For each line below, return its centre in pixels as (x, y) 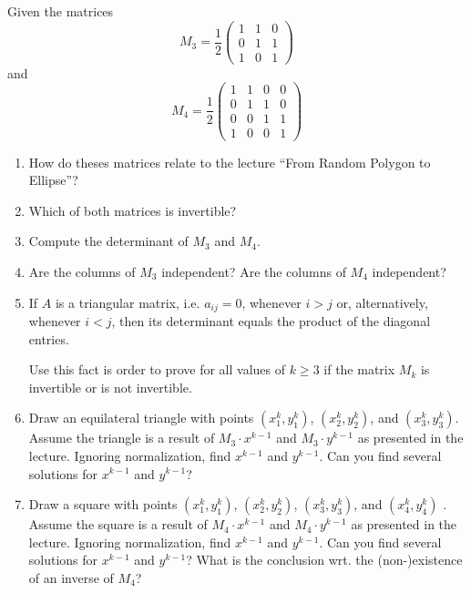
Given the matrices (61, 11)
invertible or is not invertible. (110, 387)
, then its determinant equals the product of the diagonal (271, 320)
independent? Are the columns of (254, 271)
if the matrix (359, 369)
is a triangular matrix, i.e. (128, 302)
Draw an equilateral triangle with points (141, 418)
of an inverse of (71, 577)
